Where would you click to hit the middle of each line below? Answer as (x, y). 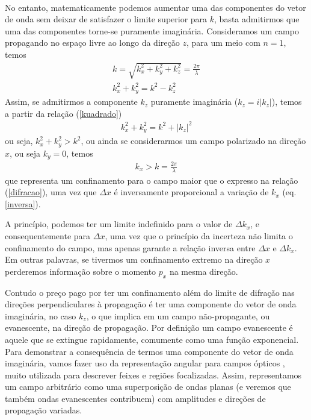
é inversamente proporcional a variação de (191, 192)
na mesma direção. (204, 271)
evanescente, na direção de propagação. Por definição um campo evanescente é (149, 328)
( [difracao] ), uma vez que (51, 192)
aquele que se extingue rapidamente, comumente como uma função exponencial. (152, 339)
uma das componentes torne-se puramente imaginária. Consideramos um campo (152, 30)
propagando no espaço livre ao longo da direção (92, 42)
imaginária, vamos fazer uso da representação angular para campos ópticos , (145, 363)
